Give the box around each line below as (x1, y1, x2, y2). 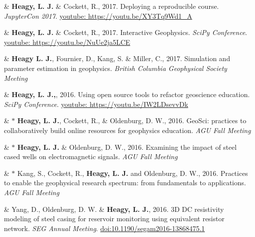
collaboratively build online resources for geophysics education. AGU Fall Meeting (4, 125, 251, 135)
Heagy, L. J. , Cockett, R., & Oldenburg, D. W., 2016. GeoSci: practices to (17, 115, 247, 126)
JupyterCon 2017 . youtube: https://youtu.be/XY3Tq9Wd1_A (4, 10, 192, 21)
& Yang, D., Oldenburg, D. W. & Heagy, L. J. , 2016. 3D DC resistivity (4, 203, 224, 214)
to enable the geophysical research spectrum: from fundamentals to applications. (4, 177, 246, 188)
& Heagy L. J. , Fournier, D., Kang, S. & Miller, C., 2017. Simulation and (4, 53, 230, 64)
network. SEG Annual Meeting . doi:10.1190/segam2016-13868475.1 (4, 223, 205, 233)
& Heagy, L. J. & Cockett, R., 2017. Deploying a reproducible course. (4, 1, 219, 11)
